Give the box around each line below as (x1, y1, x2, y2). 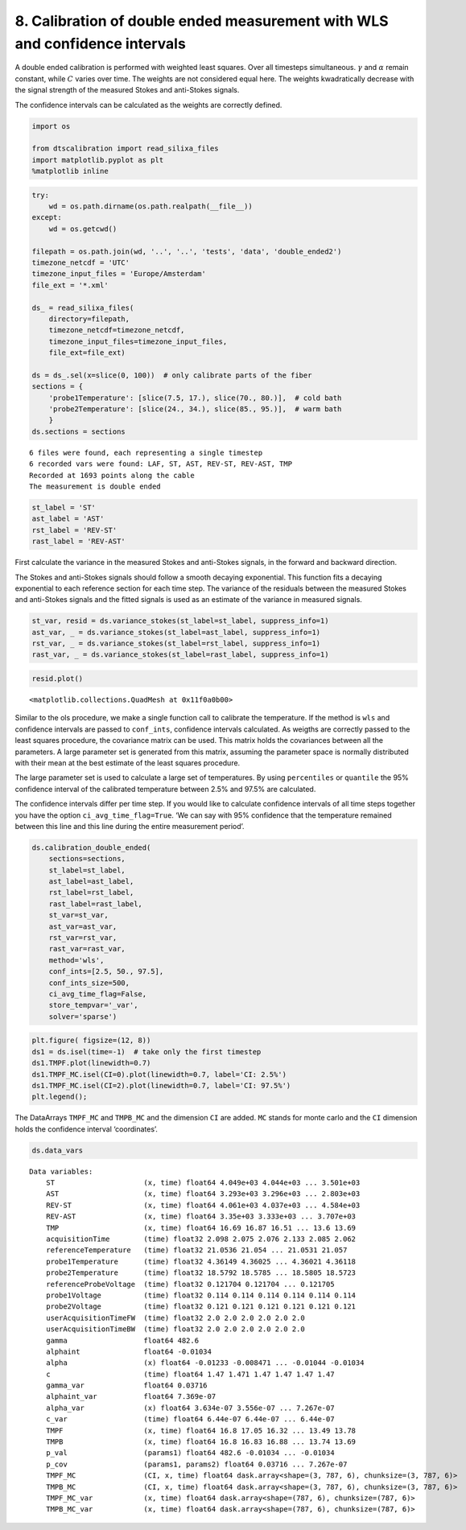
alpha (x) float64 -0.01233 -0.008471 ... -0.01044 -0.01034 (45, 1359, 365, 1367)
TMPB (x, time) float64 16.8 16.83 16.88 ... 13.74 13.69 (45, 1437, 357, 1446)
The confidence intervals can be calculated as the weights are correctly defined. (14, 100, 282, 109)
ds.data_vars (31, 1145, 84, 1155)
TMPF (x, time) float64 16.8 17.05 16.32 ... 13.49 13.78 (45, 1425, 357, 1435)
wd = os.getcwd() (48, 224, 118, 233)
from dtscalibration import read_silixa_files (31, 144, 219, 153)
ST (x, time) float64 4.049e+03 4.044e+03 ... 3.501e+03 (45, 1178, 361, 1187)
